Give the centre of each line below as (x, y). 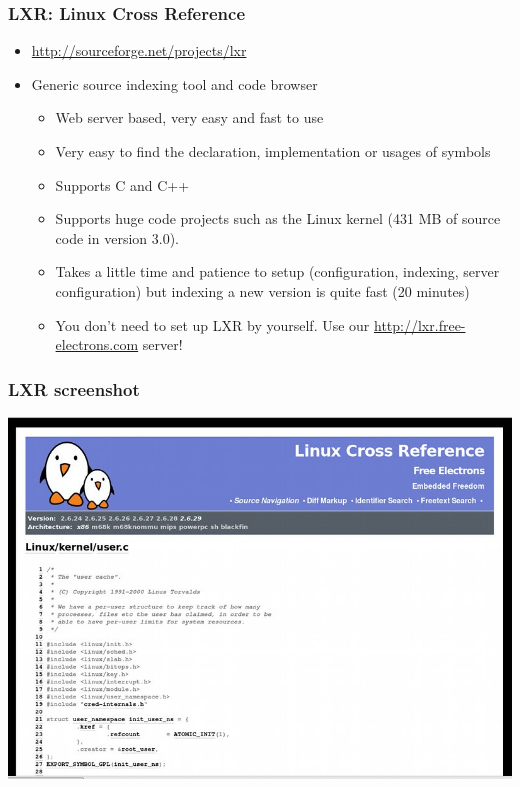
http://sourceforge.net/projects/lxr (139, 50)
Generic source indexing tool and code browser (174, 83)
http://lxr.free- (420, 324)
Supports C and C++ (122, 184)
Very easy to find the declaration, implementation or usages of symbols (273, 151)
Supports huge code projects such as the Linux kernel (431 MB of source (278, 218)
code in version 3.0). (117, 237)
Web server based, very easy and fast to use (189, 117)
